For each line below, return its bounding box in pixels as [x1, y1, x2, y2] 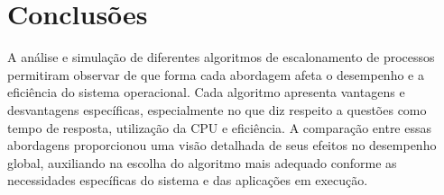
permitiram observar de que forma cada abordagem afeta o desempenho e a [7, 65, 424, 84]
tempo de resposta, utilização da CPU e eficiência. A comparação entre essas [7, 118, 432, 137]
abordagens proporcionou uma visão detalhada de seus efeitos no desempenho [7, 136, 437, 155]
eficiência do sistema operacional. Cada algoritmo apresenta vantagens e [7, 83, 405, 102]
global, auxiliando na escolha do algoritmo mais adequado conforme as [7, 153, 397, 172]
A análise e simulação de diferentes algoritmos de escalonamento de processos [7, 48, 435, 66]
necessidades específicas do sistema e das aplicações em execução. [7, 171, 368, 190]
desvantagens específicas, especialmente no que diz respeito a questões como [7, 100, 427, 119]
